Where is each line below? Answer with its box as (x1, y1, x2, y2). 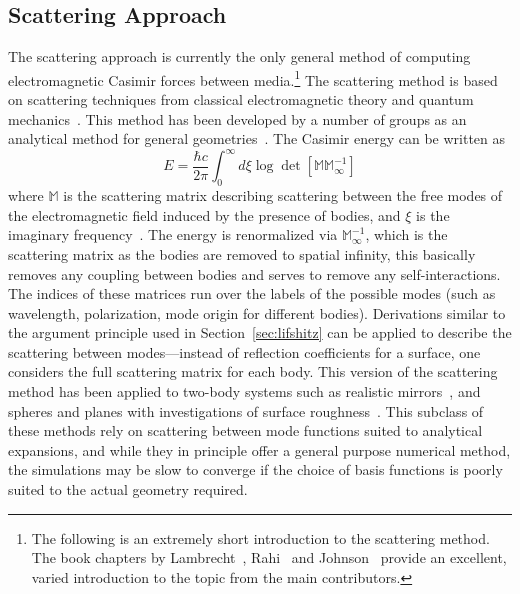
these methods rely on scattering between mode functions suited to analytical (8, 420, 483, 441)
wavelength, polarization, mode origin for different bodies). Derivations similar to (8, 302, 506, 323)
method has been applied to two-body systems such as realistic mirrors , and (8, 381, 481, 402)
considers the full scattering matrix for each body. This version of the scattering (8, 361, 498, 382)
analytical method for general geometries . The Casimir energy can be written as (8, 128, 506, 149)
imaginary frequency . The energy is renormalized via (8, 224, 338, 245)
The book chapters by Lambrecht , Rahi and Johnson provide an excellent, (31, 547, 507, 568)
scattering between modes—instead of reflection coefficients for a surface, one (8, 341, 481, 362)
